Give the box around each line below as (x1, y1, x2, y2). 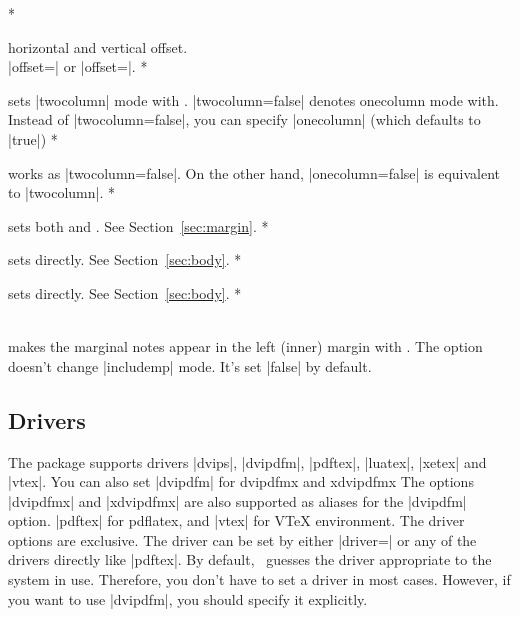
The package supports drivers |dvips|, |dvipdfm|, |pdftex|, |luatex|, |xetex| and (8, 451, 487, 472)
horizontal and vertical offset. (8, 36, 188, 57)
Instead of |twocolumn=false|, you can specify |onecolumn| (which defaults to (8, 109, 481, 130)
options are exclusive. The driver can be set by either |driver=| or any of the (8, 529, 477, 550)
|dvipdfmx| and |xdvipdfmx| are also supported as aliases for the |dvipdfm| (8, 490, 467, 511)
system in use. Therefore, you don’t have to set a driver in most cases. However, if (8, 569, 511, 590)
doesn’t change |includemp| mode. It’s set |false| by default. (8, 355, 372, 376)
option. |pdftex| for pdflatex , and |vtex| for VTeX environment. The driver (8, 510, 465, 531)
